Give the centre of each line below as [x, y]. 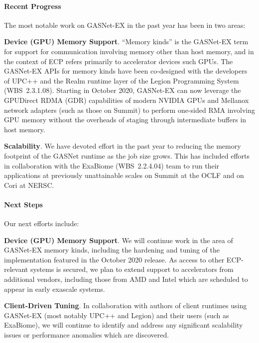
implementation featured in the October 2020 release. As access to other [114, 259]
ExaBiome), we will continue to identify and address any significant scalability [124, 325]
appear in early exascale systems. [55, 289]
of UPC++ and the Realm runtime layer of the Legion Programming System [122, 80]
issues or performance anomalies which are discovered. [87, 335]
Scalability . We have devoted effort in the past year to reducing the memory [123, 146]
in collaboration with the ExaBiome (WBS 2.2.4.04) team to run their [112, 165]
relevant [16, 269]
